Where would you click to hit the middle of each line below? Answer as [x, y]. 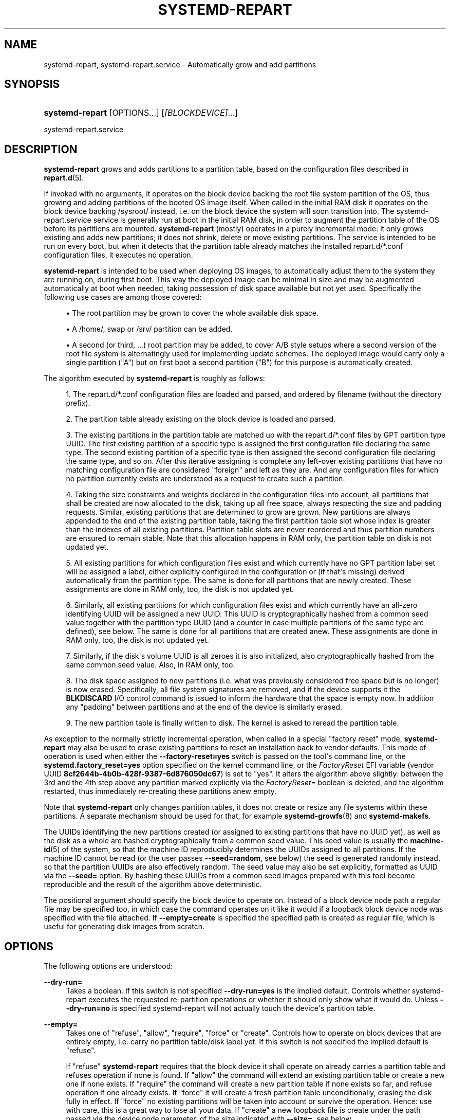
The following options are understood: [108, 966]
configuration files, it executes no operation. [118, 255]
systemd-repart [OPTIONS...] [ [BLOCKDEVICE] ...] [141, 113]
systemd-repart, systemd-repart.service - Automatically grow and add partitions [180, 64]
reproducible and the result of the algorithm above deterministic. [153, 884]
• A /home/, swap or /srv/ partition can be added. [149, 329]
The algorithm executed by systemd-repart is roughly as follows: [154, 378]
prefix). [78, 403]
